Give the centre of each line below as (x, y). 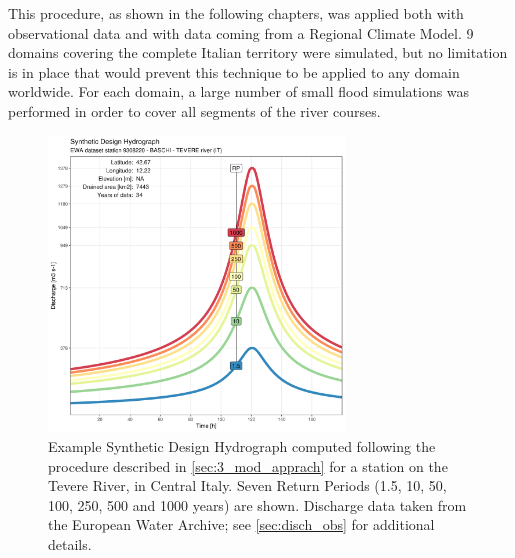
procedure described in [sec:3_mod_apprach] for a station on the (248, 465)
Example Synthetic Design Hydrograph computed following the (242, 445)
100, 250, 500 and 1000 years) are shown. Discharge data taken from (257, 504)
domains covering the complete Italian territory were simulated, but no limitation (258, 52)
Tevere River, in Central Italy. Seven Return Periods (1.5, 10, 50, (247, 485)
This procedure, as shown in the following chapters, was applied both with (236, 13)
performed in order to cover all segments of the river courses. (194, 110)
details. (70, 543)
